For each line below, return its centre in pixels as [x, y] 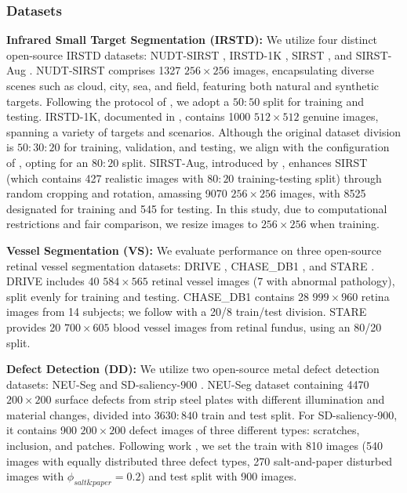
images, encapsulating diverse [304, 70]
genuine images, [341, 116]
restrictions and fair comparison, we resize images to [132, 224]
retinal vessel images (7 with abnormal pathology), [273, 281]
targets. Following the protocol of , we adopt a [118, 101]
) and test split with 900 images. [219, 476]
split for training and [313, 101]
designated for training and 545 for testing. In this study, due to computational [197, 208]
